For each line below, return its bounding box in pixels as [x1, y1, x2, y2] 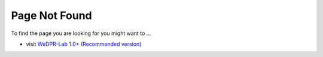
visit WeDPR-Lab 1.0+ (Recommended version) [26, 40, 142, 47]
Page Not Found [11, 9, 92, 22]
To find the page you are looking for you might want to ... [11, 30, 151, 37]
